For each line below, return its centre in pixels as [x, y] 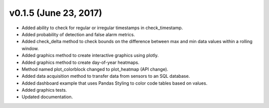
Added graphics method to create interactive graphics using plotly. [90, 55]
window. [30, 48]
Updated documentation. [47, 97]
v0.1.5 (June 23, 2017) [56, 13]
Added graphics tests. [44, 90]
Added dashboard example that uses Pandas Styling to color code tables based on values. [115, 83]
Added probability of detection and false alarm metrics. [78, 34]
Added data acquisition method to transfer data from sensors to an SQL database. [106, 76]
